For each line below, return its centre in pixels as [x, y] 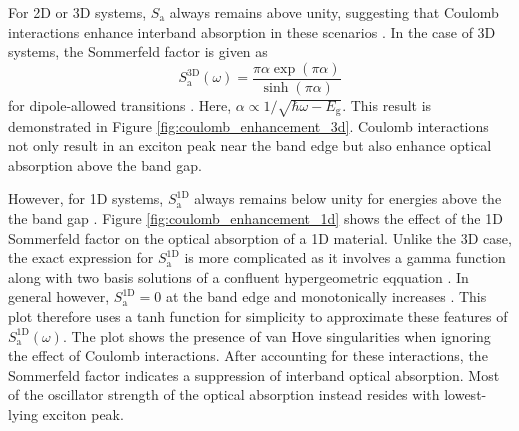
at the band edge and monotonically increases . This [326, 296]
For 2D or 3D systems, [77, 12]
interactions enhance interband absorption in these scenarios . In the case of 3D [252, 31]
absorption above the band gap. [105, 164]
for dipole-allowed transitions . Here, [120, 104]
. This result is [387, 104]
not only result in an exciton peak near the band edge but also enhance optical [250, 145]
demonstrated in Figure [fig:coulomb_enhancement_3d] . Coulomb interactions [248, 125]
